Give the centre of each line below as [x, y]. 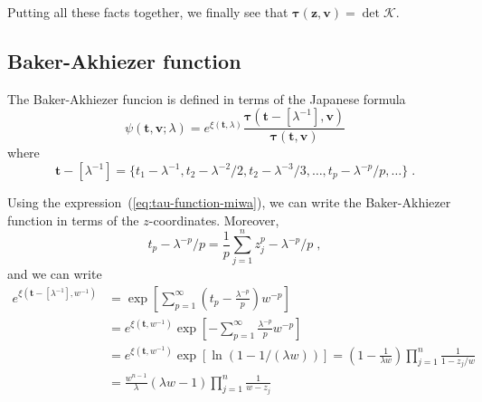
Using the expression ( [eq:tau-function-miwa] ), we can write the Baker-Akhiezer [229, 202]
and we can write [55, 274]
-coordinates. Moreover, [214, 220]
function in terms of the [73, 220]
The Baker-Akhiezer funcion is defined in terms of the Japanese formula [207, 98]
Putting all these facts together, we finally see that [148, 12]
